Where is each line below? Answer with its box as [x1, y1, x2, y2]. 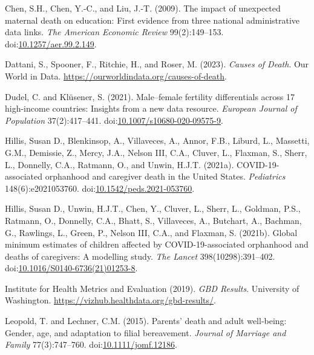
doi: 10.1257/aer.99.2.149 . [5, 37, 97, 50]
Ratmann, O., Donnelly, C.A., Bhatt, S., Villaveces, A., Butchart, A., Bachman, [5, 214, 302, 226]
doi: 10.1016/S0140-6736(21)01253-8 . [5, 262, 138, 274]
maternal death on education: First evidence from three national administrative [5, 13, 300, 26]
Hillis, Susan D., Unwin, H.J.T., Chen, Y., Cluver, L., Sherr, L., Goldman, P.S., [5, 202, 301, 215]
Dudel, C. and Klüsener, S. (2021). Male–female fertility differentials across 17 [5, 90, 295, 103]
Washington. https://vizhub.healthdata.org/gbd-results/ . [5, 294, 216, 306]
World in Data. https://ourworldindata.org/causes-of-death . [5, 69, 227, 82]
